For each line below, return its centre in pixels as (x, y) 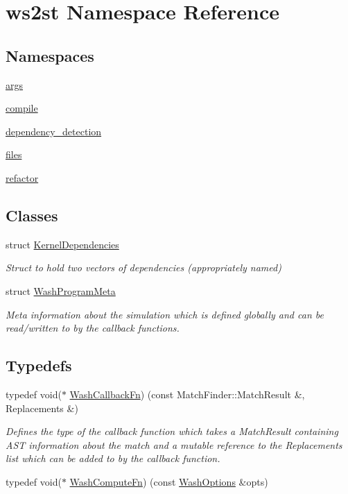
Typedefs (39, 365)
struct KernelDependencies (62, 244)
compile (22, 108)
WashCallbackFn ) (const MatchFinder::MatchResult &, (187, 394)
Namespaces (50, 55)
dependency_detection (54, 131)
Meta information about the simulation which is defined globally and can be (165, 314)
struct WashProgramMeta (61, 290)
